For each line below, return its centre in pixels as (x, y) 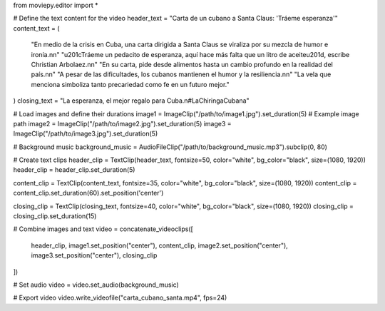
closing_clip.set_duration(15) (55, 216)
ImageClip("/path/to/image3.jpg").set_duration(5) (86, 134)
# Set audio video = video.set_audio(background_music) (96, 285)
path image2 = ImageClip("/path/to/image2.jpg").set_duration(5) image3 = (122, 123)
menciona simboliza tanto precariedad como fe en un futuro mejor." (130, 84)
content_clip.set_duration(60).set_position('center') (88, 193)
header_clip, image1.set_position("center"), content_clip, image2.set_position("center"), (159, 245)
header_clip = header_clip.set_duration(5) (74, 170)
